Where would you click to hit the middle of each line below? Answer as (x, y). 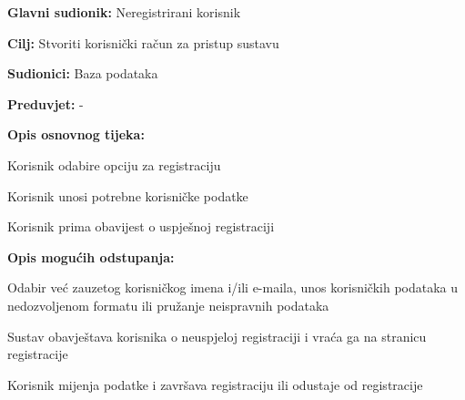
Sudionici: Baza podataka (83, 73)
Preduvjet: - (45, 103)
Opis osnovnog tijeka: (76, 134)
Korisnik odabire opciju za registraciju (114, 164)
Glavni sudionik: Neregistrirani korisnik (124, 12)
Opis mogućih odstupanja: (91, 256)
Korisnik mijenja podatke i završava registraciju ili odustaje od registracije (215, 384)
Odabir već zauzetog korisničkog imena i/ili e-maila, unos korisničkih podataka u (233, 287)
